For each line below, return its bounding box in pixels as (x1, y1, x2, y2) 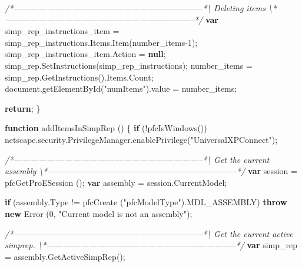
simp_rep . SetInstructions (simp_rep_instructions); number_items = (5, 59, 253, 71)
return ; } (5, 102, 41, 114)
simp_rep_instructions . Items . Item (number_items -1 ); (5, 36, 198, 48)
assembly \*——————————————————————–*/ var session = (5, 165, 297, 177)
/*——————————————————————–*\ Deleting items (5, 2, 266, 14)
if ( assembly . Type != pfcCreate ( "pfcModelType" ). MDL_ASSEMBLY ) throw (5, 196, 287, 208)
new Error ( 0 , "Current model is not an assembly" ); (5, 207, 193, 219)
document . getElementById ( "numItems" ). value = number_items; (5, 82, 237, 95)
